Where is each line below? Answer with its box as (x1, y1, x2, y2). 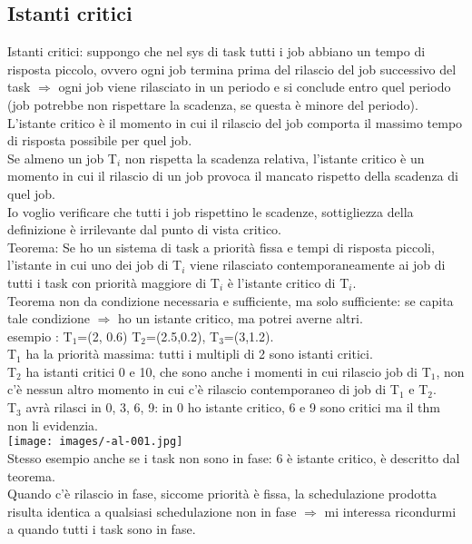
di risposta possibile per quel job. (7, 131, 192, 150)
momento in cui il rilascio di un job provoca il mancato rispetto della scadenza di (7, 166, 458, 185)
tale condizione (7, 309, 90, 328)
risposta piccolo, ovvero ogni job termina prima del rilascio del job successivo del (7, 59, 457, 78)
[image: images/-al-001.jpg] (7, 435, 183, 449)
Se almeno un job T (7, 148, 117, 167)
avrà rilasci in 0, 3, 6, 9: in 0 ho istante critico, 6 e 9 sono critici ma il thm (25, 398, 440, 417)
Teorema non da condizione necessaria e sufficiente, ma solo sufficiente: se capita (7, 291, 454, 310)
